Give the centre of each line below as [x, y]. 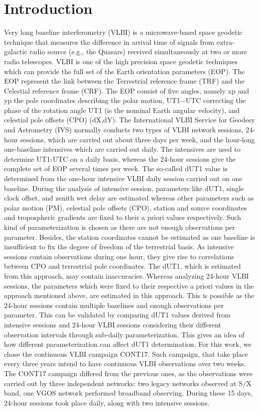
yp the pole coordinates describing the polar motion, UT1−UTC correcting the [125, 100]
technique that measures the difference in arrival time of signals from [109, 42]
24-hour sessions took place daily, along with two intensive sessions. [107, 402]
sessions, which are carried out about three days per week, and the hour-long [137, 139]
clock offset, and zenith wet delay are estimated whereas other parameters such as [129, 198]
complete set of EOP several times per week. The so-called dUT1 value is [116, 168]
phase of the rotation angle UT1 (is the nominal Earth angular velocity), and [122, 110]
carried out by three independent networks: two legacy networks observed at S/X [128, 383]
